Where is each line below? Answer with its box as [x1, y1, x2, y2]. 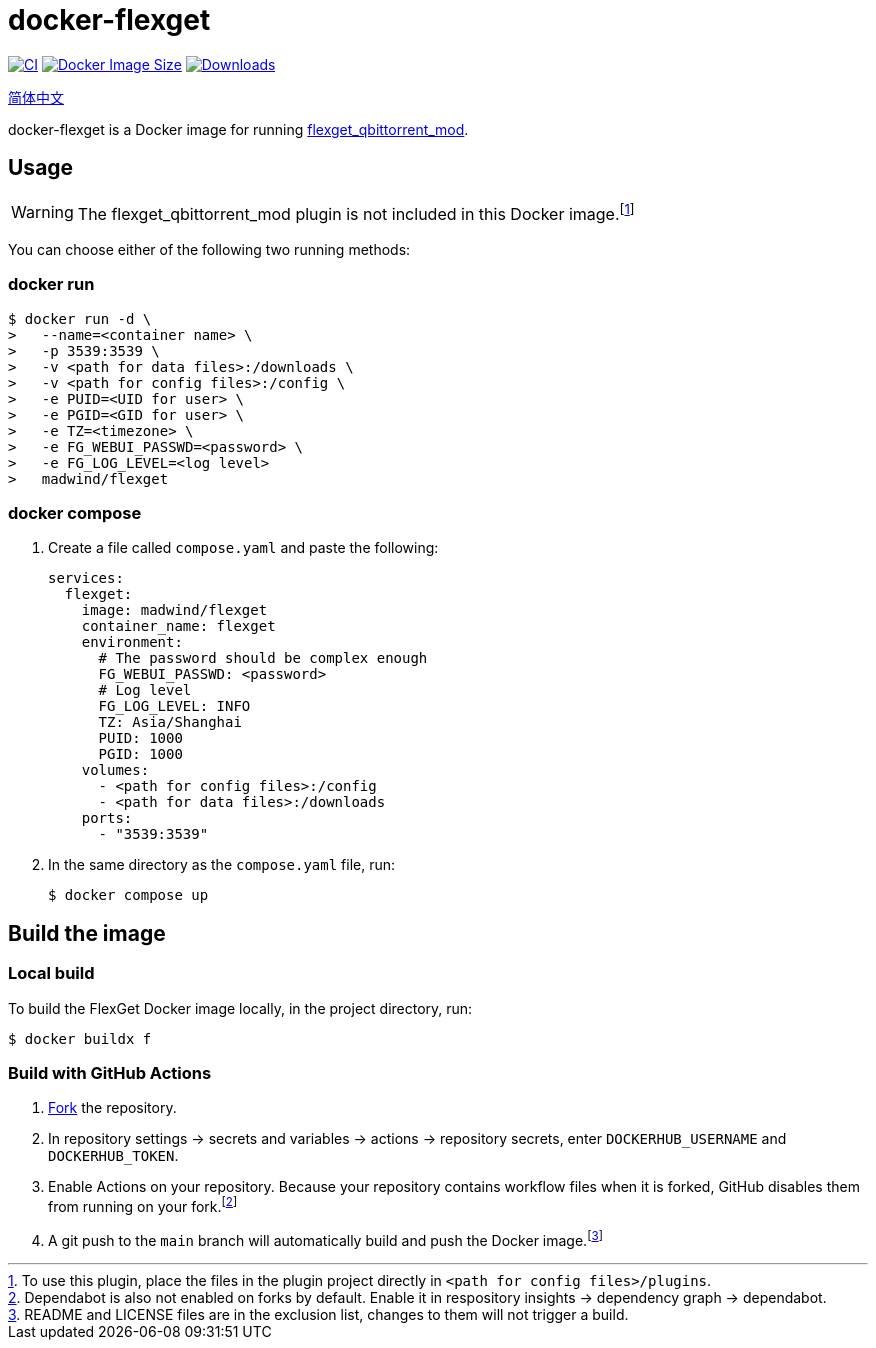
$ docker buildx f [8, 1030, 152, 1047]
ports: [81, 810, 133, 827]
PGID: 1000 [98, 746, 183, 763]
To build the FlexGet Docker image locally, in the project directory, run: [8, 999, 473, 1017]
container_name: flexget [81, 618, 276, 635]
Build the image [8, 920, 166, 946]
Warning [11, 202, 74, 223]
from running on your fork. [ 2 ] [48, 1195, 238, 1216]
